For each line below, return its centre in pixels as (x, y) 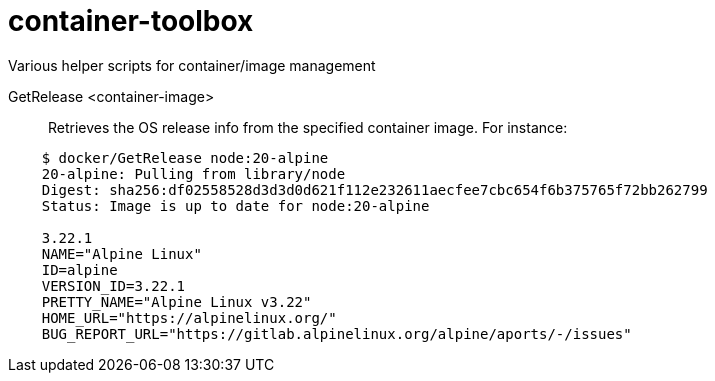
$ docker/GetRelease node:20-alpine (185, 157)
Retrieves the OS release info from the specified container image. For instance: (308, 127)
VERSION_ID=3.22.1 (113, 285)
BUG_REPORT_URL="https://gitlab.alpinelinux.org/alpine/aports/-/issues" (336, 333)
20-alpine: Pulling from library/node (193, 173)
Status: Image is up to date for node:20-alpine (235, 205)
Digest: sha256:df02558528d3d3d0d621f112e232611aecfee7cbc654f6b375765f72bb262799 (374, 189)
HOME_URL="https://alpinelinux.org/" (189, 317)
